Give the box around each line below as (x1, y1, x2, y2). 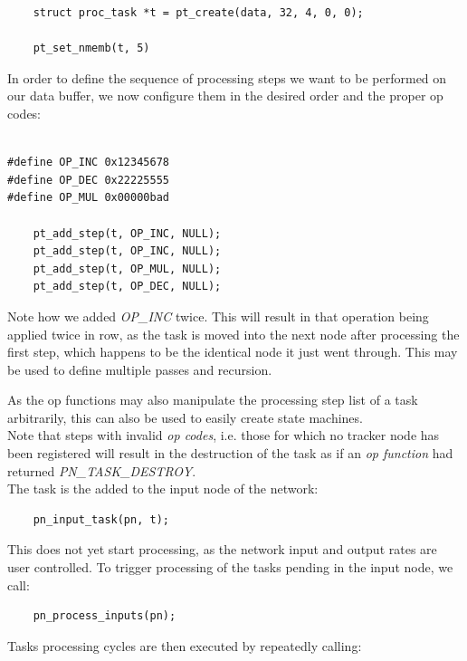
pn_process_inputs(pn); (33, 609, 176, 623)
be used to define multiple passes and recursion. (7, 359, 272, 378)
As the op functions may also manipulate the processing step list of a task (7, 390, 418, 409)
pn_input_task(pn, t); (33, 513, 169, 526)
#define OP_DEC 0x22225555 (7, 173, 169, 187)
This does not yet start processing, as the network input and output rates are (7, 540, 437, 559)
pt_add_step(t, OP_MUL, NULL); (33, 262, 222, 275)
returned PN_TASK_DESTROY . (7, 461, 196, 480)
